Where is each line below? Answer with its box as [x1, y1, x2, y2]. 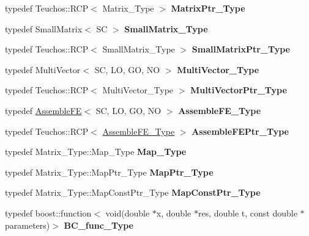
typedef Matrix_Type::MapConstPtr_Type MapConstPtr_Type [5, 186, 261, 199]
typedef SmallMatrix [5, 22, 83, 35]
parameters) [5, 218, 50, 231]
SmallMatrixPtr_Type [192, 43, 290, 55]
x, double [156, 206, 192, 219]
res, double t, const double [198, 206, 297, 219]
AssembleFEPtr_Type [192, 124, 289, 137]
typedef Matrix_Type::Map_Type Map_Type [5, 145, 187, 158]
